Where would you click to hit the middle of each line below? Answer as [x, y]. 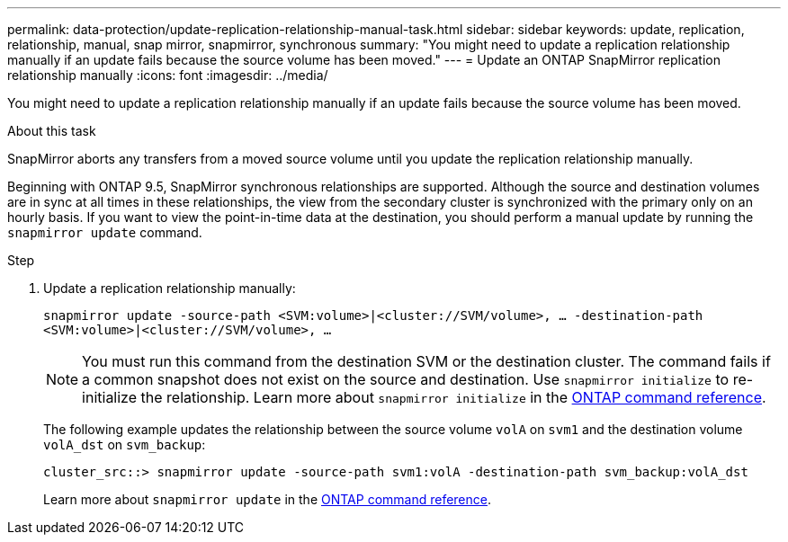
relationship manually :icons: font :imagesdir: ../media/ [168, 75]
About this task [52, 131]
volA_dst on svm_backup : [125, 444]
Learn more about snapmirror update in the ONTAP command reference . [268, 499]
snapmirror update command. [105, 232]
